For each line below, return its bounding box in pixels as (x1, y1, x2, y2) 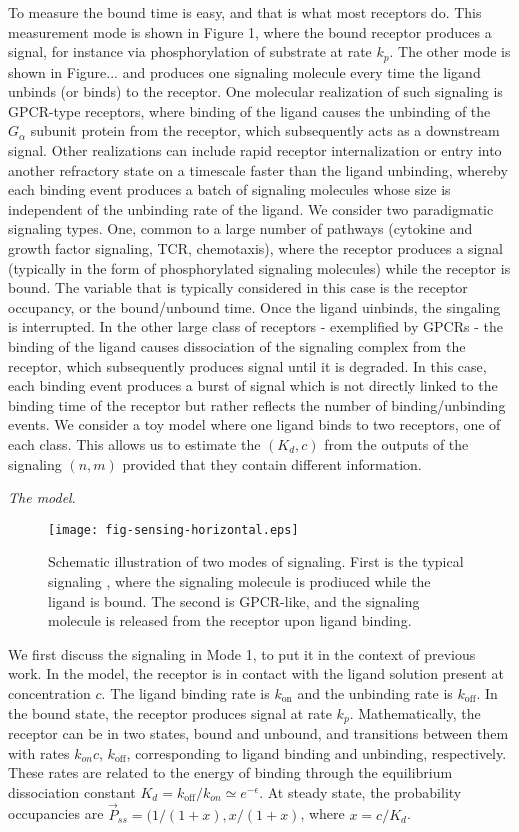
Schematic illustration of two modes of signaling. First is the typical (48, 551, 464, 572)
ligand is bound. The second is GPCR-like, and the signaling (48, 590, 420, 611)
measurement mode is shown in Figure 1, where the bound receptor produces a (8, 21, 492, 42)
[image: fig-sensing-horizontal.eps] (48, 522, 299, 537)
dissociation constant (8, 781, 136, 802)
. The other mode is (389, 41, 511, 62)
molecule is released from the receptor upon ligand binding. (48, 610, 412, 631)
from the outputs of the (324, 433, 469, 454)
